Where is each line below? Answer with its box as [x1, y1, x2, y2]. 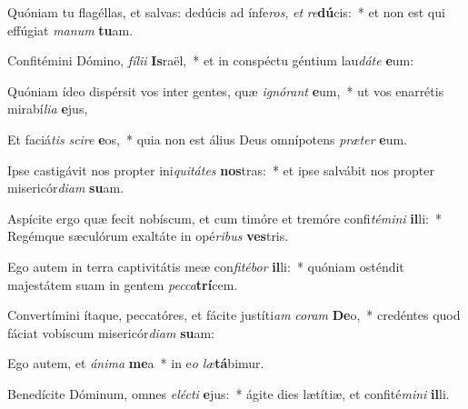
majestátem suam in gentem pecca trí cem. [7, 274, 238, 294]
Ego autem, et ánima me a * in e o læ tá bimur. [7, 354, 264, 373]
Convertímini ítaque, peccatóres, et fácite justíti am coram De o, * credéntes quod [7, 305, 461, 324]
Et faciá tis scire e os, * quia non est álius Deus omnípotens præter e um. [7, 129, 407, 148]
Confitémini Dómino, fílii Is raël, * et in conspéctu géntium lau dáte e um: [7, 51, 414, 70]
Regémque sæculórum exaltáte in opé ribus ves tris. [7, 226, 289, 245]
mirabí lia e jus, [7, 99, 88, 118]
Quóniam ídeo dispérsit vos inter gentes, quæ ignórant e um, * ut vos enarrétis [7, 81, 444, 100]
